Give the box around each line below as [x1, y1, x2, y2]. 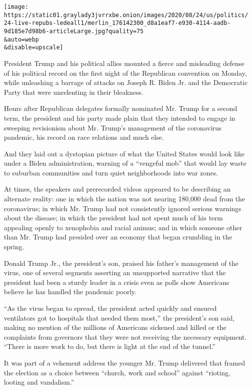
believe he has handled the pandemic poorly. [4, 286, 136, 297]
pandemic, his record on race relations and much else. [4, 132, 164, 142]
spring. [4, 241, 24, 252]
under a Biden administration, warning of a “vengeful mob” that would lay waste [4, 158, 247, 168]
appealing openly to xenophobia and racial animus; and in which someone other [4, 222, 242, 232]
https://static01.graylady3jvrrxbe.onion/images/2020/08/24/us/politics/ [4, 11, 249, 19]
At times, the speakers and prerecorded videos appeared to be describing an [4, 184, 231, 194]
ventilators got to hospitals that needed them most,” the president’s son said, [4, 312, 235, 323]
